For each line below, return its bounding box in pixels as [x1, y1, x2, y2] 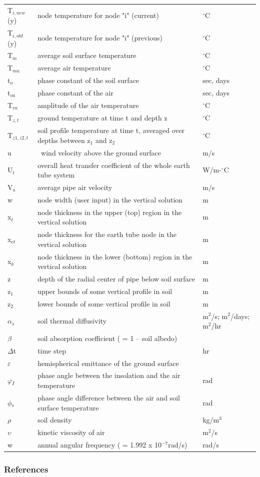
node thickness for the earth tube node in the [37, 229, 177, 239]
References [4, 463, 48, 475]
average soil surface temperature [37, 50, 136, 60]
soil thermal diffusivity [37, 315, 106, 326]
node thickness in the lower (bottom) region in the [37, 251, 192, 261]
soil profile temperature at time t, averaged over [37, 125, 184, 135]
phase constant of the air [37, 87, 113, 97]
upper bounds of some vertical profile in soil [37, 285, 172, 296]
